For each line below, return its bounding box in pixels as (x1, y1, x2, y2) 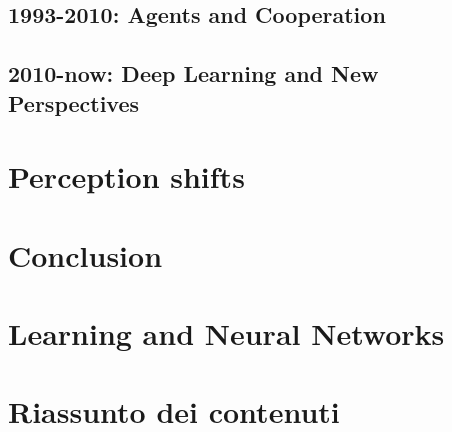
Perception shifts (8, 156, 245, 197)
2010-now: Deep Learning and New (8, 58, 379, 89)
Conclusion (8, 234, 163, 275)
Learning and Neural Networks (8, 312, 445, 353)
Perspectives (8, 87, 140, 118)
